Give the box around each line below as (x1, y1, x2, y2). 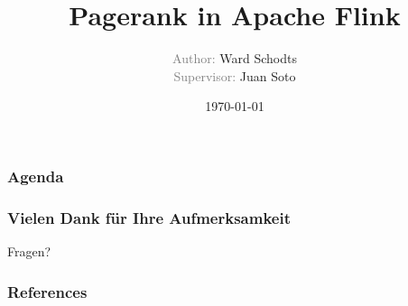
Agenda (7, 164, 64, 187)
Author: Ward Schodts (172, 49, 297, 68)
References (7, 280, 88, 302)
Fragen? (7, 242, 51, 261)
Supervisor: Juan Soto (173, 66, 296, 85)
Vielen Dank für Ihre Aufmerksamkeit (7, 206, 291, 228)
